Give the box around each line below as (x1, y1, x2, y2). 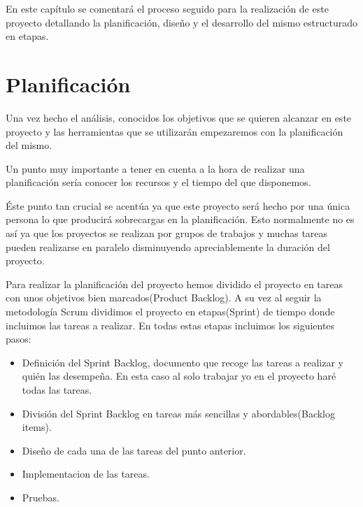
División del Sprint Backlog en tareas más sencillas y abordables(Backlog (22, 406, 335, 420)
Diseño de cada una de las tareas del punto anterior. (22, 443, 246, 457)
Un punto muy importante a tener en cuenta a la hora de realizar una (6, 161, 305, 176)
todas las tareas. (22, 383, 92, 397)
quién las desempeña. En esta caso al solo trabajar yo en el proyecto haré (22, 369, 336, 383)
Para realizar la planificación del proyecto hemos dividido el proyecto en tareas (6, 276, 343, 291)
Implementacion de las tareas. (22, 466, 150, 481)
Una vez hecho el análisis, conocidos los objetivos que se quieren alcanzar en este (6, 110, 352, 124)
